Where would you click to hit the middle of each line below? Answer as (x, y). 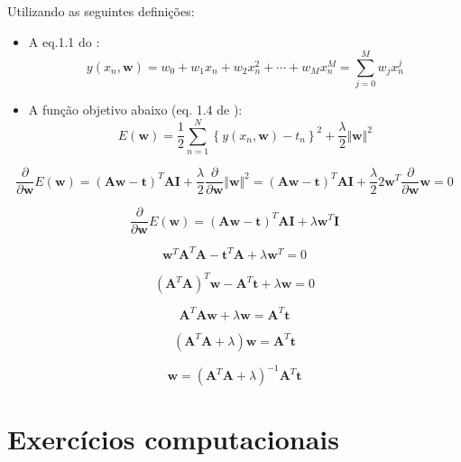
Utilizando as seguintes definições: (101, 11)
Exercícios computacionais (173, 439)
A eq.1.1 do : (64, 41)
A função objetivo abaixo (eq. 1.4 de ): (135, 110)
